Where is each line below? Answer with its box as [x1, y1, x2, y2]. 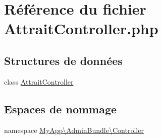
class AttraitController [4, 76, 74, 87]
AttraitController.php [4, 18, 158, 39]
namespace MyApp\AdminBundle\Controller [4, 124, 144, 135]
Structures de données [4, 52, 123, 68]
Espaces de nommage [4, 101, 117, 116]
